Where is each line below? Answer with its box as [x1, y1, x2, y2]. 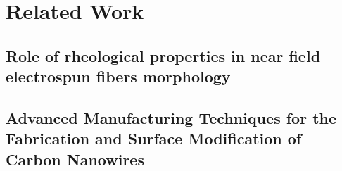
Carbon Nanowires [6, 148, 144, 170]
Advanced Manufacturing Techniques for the [6, 106, 337, 128]
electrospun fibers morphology [6, 65, 231, 87]
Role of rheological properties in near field [6, 44, 321, 66]
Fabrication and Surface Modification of [6, 127, 302, 149]
